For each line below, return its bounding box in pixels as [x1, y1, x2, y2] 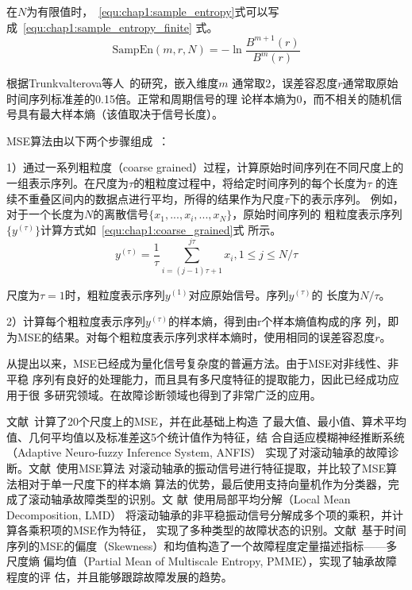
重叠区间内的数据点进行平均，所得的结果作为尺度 [28, 190, 284, 206]
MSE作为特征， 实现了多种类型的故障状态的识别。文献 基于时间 [72, 522, 406, 538]
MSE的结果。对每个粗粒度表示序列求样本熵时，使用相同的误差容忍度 [17, 328, 375, 345]
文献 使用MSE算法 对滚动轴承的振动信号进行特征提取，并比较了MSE [28, 459, 386, 476]
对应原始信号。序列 [188, 286, 289, 303]
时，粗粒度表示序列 [64, 286, 165, 303]
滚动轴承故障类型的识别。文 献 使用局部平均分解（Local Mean [28, 491, 351, 507]
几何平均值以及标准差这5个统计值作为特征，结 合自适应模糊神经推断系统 [28, 428, 405, 445]
